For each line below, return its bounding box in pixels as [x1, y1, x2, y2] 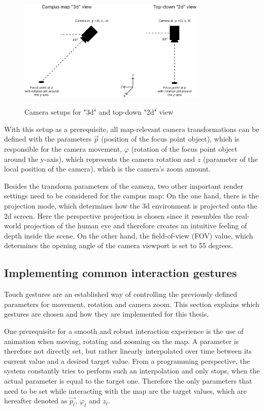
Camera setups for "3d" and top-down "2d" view [24, 107, 174, 117]
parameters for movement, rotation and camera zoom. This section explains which [4, 298, 259, 309]
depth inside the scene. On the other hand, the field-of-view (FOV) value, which [4, 230, 253, 241]
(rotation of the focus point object [131, 144, 238, 154]
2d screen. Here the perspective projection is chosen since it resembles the [4, 210, 234, 221]
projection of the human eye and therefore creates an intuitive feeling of [23, 220, 247, 231]
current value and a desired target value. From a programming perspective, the [4, 355, 250, 366]
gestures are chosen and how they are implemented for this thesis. [4, 309, 209, 319]
